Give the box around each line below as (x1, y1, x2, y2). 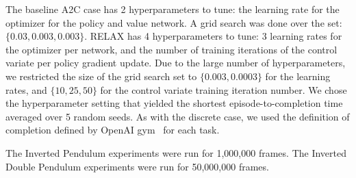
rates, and (5, 82, 47, 97)
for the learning (265, 68, 331, 83)
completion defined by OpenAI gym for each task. (5, 123, 220, 137)
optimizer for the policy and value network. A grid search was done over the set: (5, 15, 342, 29)
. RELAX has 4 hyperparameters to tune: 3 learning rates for (84, 29, 342, 43)
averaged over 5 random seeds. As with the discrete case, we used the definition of (5, 109, 350, 123)
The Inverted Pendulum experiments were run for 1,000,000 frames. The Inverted (5, 145, 346, 160)
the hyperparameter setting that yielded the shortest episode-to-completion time (5, 96, 343, 110)
